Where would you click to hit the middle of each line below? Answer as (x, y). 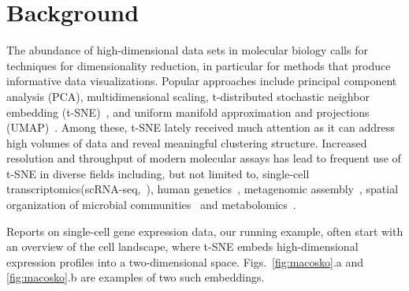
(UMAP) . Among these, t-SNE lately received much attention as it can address (201, 127)
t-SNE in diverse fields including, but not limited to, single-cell (158, 173)
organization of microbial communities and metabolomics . (151, 205)
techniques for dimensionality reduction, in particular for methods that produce (199, 65)
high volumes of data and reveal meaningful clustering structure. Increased (187, 142)
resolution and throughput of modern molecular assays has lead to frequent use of (204, 158)
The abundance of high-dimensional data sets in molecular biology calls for (187, 50)
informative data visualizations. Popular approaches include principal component (202, 81)
